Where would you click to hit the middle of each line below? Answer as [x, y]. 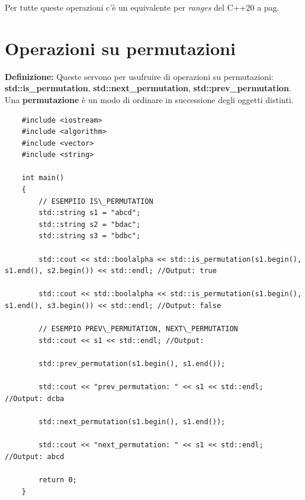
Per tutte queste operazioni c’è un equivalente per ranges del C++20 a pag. [142, 7]
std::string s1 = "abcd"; [90, 213]
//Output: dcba [35, 398]
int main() [43, 178]
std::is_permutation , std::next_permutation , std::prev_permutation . [148, 88]
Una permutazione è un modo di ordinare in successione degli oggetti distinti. [149, 99]
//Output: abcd [35, 456]
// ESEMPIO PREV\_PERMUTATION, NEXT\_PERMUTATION [138, 329]
